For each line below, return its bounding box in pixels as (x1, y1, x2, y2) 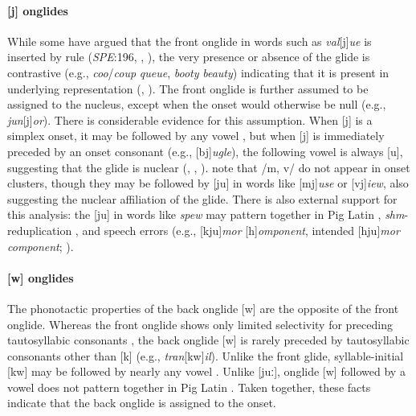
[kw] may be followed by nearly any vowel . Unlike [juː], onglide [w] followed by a (7, 363, 406, 380)
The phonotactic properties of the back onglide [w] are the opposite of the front (7, 299, 399, 316)
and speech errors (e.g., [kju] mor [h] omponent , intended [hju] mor (82, 221, 400, 238)
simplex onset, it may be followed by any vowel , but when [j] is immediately (7, 127, 385, 144)
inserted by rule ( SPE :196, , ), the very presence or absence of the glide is (7, 48, 370, 65)
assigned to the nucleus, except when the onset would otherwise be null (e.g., (7, 96, 386, 113)
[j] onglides (7, 2, 68, 19)
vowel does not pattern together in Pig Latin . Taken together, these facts (7, 378, 371, 395)
